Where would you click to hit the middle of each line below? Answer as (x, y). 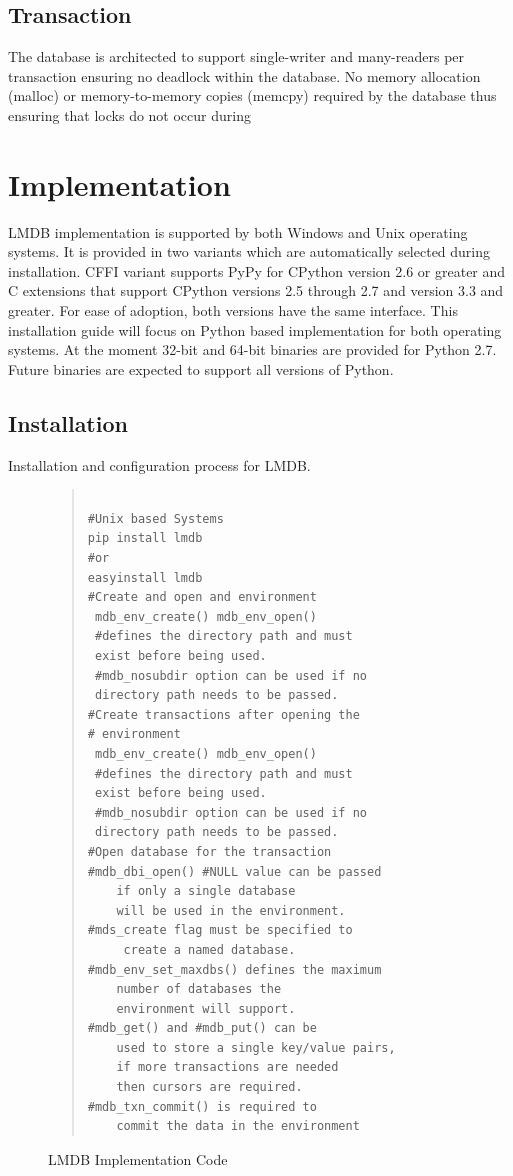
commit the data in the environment (238, 1126)
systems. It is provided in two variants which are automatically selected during (249, 251)
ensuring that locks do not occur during (129, 114)
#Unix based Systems (155, 518)
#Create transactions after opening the (223, 714)
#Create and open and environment (202, 597)
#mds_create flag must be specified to (220, 930)
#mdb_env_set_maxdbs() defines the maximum (234, 969)
